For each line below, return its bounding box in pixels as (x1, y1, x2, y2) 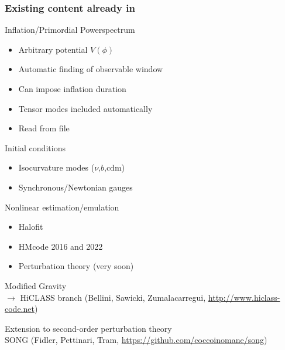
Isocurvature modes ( (18, 161, 95, 174)
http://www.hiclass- (208, 291, 280, 303)
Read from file (18, 122, 70, 134)
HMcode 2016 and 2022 (18, 240, 103, 252)
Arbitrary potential (18, 43, 88, 55)
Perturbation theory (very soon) (18, 260, 134, 272)
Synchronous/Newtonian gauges (18, 181, 133, 193)
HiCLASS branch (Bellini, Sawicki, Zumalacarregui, (20, 291, 206, 303)
